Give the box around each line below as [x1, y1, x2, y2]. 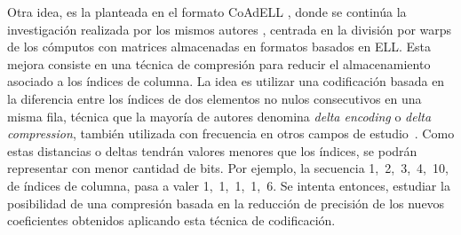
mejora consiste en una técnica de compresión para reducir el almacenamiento [7, 54, 431, 73]
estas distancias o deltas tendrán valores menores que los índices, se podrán [7, 141, 417, 160]
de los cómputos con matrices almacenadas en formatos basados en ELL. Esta [7, 37, 432, 56]
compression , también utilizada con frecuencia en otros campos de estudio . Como [7, 124, 455, 143]
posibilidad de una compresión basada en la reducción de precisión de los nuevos [7, 193, 445, 212]
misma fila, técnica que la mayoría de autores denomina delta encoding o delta [7, 106, 432, 125]
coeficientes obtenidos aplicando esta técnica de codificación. [7, 211, 336, 230]
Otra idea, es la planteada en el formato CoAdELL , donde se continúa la [7, 3, 407, 20]
